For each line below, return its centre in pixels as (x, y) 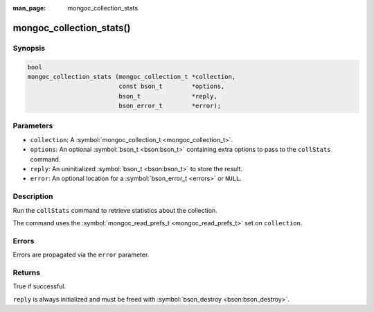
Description (33, 196)
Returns (27, 272)
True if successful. (39, 286)
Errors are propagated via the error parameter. (81, 255)
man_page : (29, 8)
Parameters (33, 126)
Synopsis (29, 48)
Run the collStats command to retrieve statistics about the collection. (115, 210)
